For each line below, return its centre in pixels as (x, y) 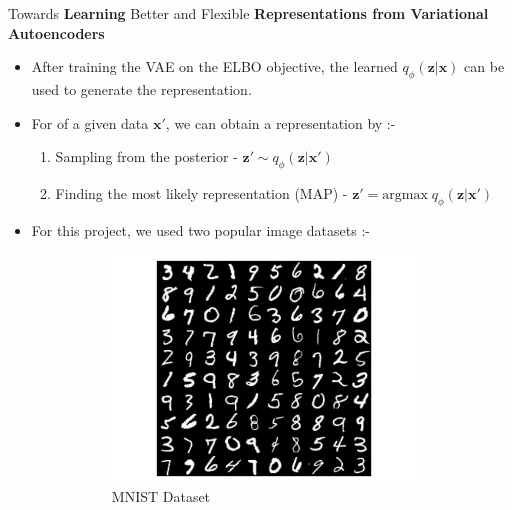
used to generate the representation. (141, 88)
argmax (405, 194)
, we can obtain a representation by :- (280, 122)
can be (484, 66)
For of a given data (90, 122)
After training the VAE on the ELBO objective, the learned (214, 66)
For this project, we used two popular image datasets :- (200, 229)
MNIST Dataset (161, 496)
